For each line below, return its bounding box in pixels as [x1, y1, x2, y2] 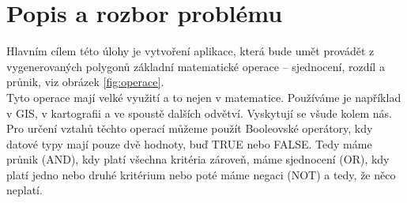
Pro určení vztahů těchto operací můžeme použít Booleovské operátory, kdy [6, 120, 373, 137]
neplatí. [6, 182, 43, 198]
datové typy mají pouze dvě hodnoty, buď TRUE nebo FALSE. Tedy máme [6, 135, 372, 152]
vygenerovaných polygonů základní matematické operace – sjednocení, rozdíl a [6, 58, 385, 74]
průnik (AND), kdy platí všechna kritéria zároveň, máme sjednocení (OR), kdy [6, 151, 390, 167]
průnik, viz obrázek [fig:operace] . [6, 73, 164, 90]
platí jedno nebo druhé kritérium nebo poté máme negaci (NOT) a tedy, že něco [6, 166, 396, 182]
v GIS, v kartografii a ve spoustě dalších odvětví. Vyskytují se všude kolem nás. [6, 104, 392, 121]
